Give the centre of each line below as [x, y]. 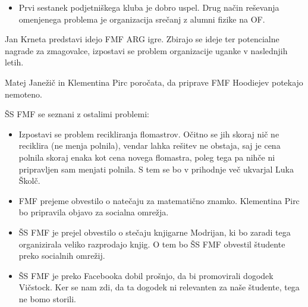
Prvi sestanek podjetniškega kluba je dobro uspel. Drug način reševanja [149, 7]
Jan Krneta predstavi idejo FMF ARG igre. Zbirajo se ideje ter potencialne [142, 39]
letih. [14, 62]
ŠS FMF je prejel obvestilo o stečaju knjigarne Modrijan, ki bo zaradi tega [155, 232]
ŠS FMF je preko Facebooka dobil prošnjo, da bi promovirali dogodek [146, 275]
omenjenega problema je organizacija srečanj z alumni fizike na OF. [142, 19]
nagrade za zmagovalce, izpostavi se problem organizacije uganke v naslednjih [146, 50]
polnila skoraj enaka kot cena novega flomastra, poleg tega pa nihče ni [147, 157]
